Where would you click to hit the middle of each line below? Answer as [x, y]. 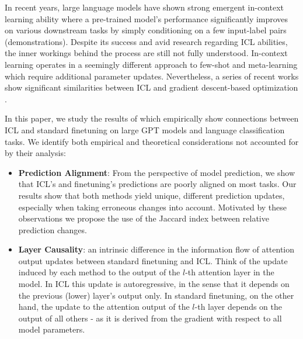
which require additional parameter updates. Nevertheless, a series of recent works [152, 76]
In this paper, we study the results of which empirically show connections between [152, 118]
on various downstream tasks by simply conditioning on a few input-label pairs [146, 30]
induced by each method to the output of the [99, 272]
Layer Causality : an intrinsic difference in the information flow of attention [156, 249]
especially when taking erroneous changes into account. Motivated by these [153, 207]
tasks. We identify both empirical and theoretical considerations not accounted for [152, 141]
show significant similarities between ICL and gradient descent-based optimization [151, 87]
